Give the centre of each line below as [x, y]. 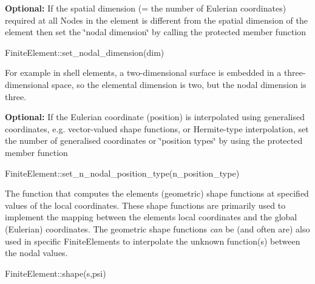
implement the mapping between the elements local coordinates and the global [151, 217]
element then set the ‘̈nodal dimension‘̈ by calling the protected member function [156, 32]
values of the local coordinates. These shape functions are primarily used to [145, 205]
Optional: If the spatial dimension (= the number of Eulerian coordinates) [146, 8]
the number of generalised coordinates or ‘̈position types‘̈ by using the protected [154, 140]
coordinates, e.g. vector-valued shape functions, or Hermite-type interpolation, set [157, 128]
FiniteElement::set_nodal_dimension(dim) [85, 52]
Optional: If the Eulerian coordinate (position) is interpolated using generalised [155, 117]
